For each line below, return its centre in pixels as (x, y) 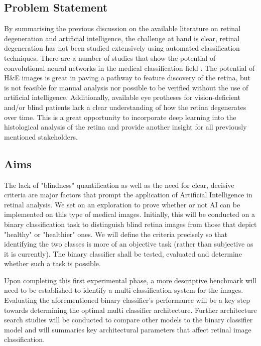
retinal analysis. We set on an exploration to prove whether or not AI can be (122, 204)
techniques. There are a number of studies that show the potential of (110, 57)
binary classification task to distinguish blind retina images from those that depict (130, 224)
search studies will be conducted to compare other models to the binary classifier (128, 320)
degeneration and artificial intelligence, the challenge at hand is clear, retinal (122, 38)
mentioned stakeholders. (41, 136)
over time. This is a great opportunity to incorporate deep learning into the (120, 117)
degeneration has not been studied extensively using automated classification (122, 48)
